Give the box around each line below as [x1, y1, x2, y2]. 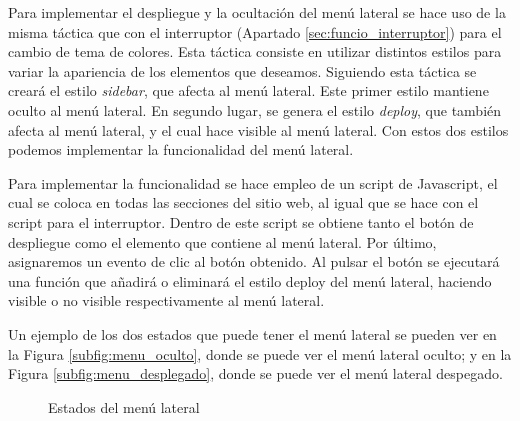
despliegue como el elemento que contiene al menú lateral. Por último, [8, 231, 437, 252]
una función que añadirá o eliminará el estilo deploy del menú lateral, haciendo [8, 270, 492, 291]
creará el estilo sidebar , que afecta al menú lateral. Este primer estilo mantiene [8, 80, 489, 101]
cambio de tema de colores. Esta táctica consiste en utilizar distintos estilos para [8, 41, 502, 62]
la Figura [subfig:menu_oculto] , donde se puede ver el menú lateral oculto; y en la [8, 343, 512, 364]
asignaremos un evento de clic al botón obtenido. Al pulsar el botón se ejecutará [8, 251, 500, 272]
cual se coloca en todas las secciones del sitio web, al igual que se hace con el [8, 192, 479, 213]
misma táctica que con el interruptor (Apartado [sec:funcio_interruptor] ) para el [8, 21, 502, 42]
